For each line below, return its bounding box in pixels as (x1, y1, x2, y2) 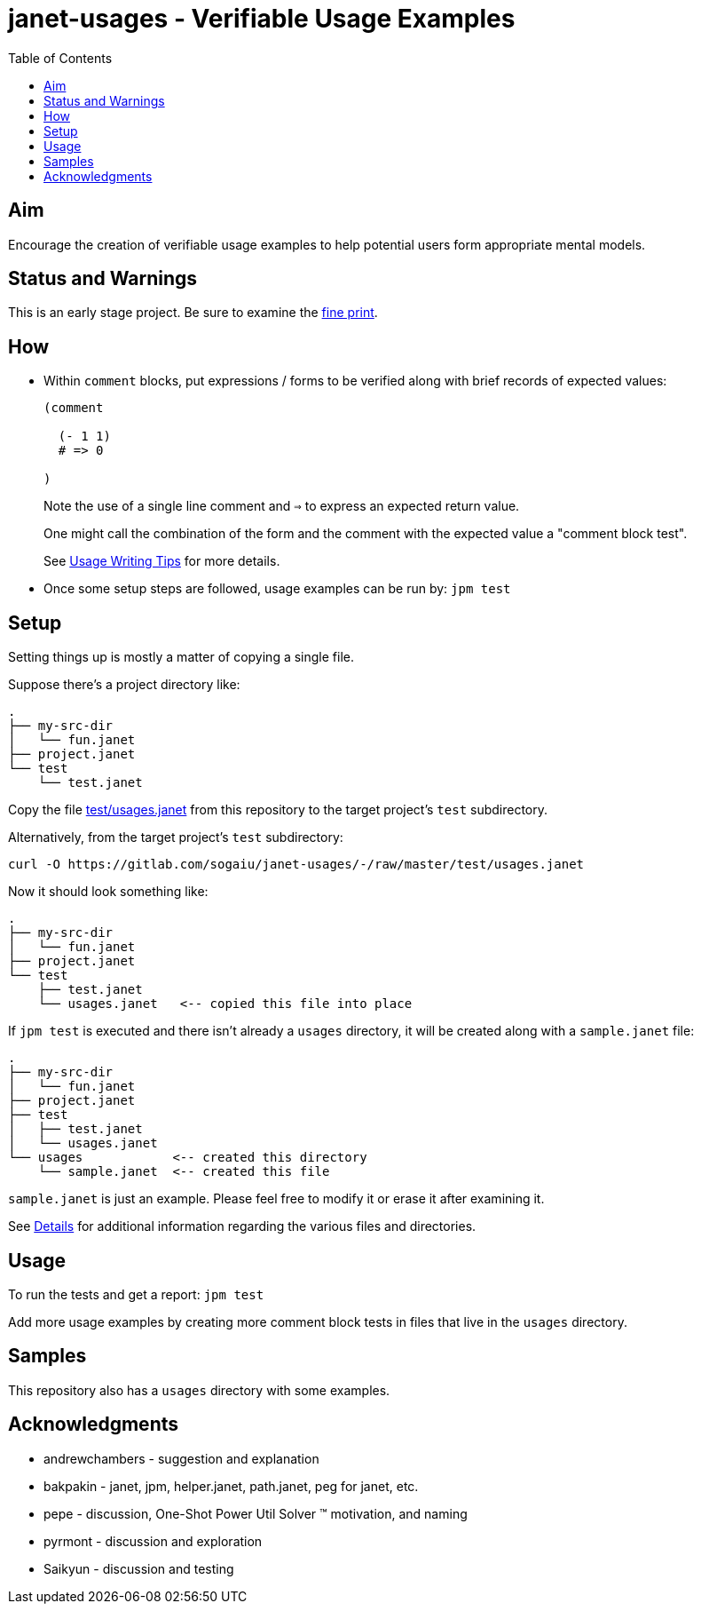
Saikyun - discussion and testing (43, 1560, 234, 1576)
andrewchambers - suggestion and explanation (43, 1450, 319, 1466)
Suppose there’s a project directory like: (8, 677, 240, 693)
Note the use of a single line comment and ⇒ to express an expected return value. (43, 498, 520, 514)
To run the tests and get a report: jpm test (8, 1286, 264, 1302)
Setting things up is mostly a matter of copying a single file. (8, 649, 354, 665)
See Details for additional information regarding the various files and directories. (8, 1218, 477, 1234)
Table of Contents (8, 50, 113, 66)
